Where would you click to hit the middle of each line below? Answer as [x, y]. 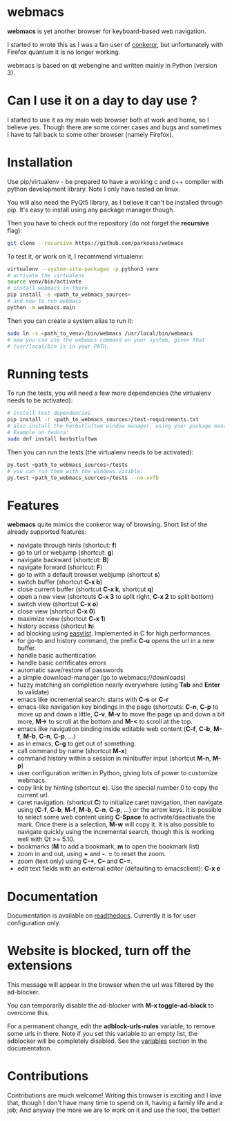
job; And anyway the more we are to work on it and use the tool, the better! [114, 1110]
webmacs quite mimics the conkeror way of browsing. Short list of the [107, 525]
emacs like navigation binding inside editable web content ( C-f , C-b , [114, 729]
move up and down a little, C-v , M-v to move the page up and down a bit [121, 714]
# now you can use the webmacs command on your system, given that [106, 340]
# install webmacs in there [48, 288]
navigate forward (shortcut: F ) [60, 567]
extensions [40, 966]
